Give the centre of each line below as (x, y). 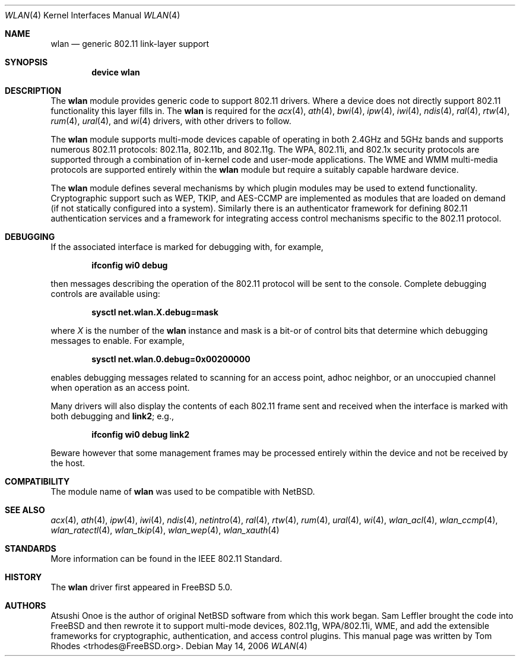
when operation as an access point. (120, 388)
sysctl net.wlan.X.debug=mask (155, 312)
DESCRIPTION (33, 91)
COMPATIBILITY (37, 481)
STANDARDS (31, 548)
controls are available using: (105, 294)
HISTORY (23, 577)
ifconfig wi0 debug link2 (140, 434)
